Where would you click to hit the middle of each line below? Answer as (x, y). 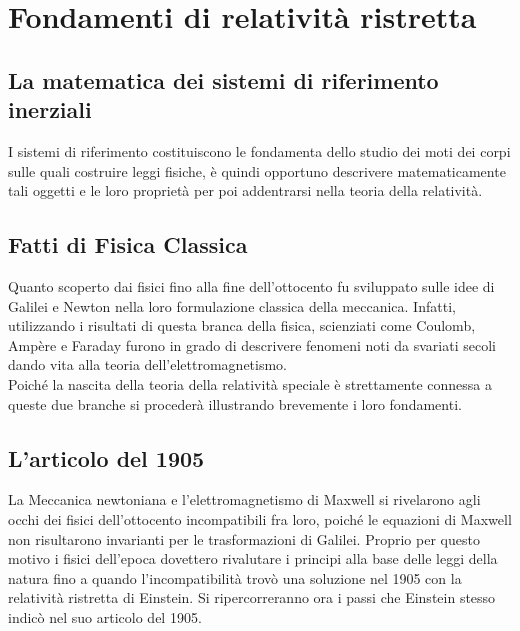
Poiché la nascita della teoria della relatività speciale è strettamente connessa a (250, 383)
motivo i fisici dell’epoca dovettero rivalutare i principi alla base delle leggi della (253, 558)
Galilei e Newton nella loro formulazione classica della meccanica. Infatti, (232, 305)
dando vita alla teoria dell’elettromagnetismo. (148, 364)
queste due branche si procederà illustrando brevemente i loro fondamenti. (235, 403)
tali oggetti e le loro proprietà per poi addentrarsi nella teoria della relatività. (245, 190)
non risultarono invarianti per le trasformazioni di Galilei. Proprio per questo (244, 538)
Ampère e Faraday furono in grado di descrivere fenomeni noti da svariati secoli (252, 344)
